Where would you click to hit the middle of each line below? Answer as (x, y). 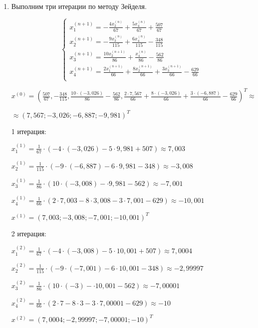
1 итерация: (29, 131)
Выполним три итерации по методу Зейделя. (79, 6)
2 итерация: (29, 233)
